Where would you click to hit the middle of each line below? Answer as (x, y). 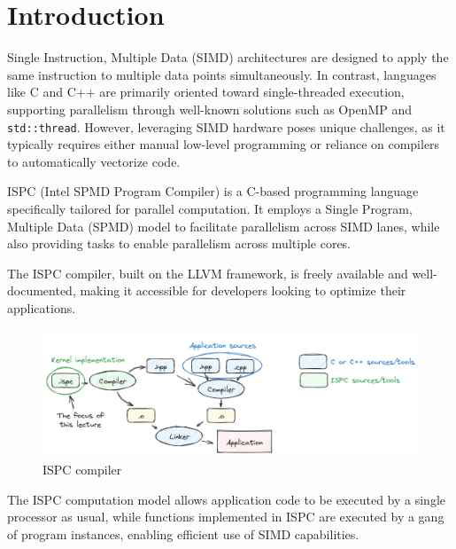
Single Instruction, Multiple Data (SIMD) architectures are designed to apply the (228, 57)
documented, (42, 290)
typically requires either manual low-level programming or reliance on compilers (224, 144)
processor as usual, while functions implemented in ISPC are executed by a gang (226, 517)
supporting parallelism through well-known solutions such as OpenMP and (210, 109)
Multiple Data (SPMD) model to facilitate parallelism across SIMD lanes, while (224, 226)
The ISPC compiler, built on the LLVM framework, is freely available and (208, 273)
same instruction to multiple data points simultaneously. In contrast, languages (222, 74)
